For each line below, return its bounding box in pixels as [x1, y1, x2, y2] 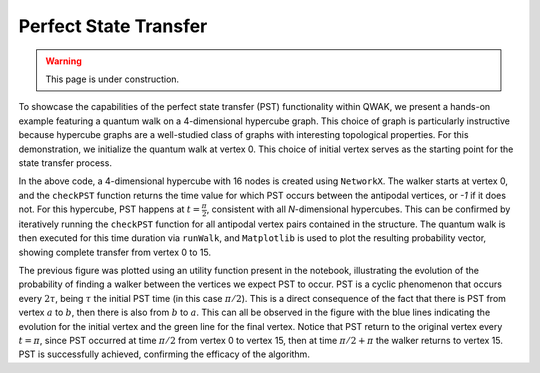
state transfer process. [18, 156, 112, 169]
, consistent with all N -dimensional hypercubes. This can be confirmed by [206, 203, 511, 215]
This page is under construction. [45, 73, 180, 85]
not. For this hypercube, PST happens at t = [18, 203, 201, 215]
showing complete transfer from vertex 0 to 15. [18, 246, 212, 258]
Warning [45, 55, 82, 67]
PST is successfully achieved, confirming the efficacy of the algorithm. [18, 348, 310, 360]
